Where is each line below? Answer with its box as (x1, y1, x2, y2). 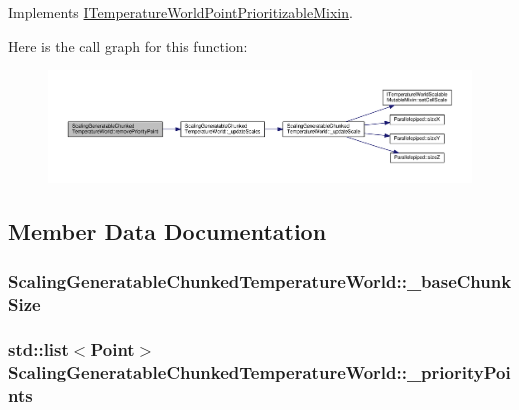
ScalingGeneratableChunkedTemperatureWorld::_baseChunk (8, 268, 512, 293)
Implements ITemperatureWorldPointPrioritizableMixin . (8, 2, 353, 22)
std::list (8, 337, 69, 362)
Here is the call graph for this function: (8, 35, 248, 56)
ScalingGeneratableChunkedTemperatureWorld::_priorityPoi (8, 360, 511, 385)
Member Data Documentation (8, 216, 327, 247)
